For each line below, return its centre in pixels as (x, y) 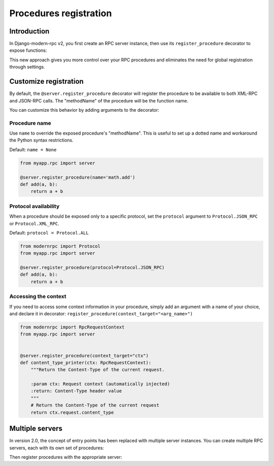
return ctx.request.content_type (72, 412)
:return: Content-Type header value (76, 391)
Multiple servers (36, 429)
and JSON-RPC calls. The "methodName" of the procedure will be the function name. (99, 101)
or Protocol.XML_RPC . (34, 223)
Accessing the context (38, 296)
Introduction (29, 31)
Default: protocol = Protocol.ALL (49, 232)
